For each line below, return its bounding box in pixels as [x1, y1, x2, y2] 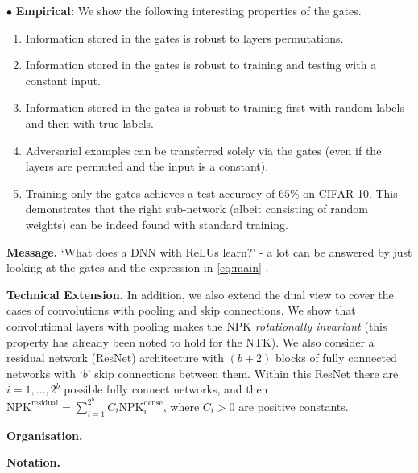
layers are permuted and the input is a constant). [25, 158, 269, 175]
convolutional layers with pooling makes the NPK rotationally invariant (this [6, 317, 387, 334]
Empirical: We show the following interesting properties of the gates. [15, 2, 362, 19]
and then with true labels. [25, 114, 154, 131]
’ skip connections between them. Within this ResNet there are [87, 364, 399, 381]
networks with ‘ [6, 364, 83, 381]
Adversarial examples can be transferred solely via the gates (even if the [25, 142, 382, 158]
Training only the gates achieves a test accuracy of [25, 184, 275, 201]
